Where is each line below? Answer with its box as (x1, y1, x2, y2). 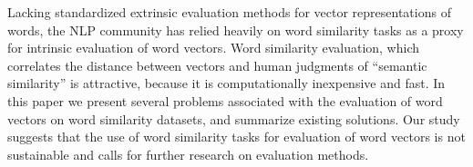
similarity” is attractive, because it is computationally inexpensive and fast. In (7, 74, 446, 93)
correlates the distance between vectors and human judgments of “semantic (7, 55, 427, 74)
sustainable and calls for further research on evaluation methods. (7, 144, 369, 163)
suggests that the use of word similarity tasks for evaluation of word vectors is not (7, 127, 466, 146)
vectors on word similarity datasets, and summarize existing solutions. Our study (7, 109, 460, 128)
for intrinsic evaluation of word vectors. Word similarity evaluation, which (7, 38, 420, 57)
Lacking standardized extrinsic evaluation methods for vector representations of (7, 3, 451, 21)
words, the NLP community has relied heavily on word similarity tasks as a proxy (7, 20, 464, 39)
